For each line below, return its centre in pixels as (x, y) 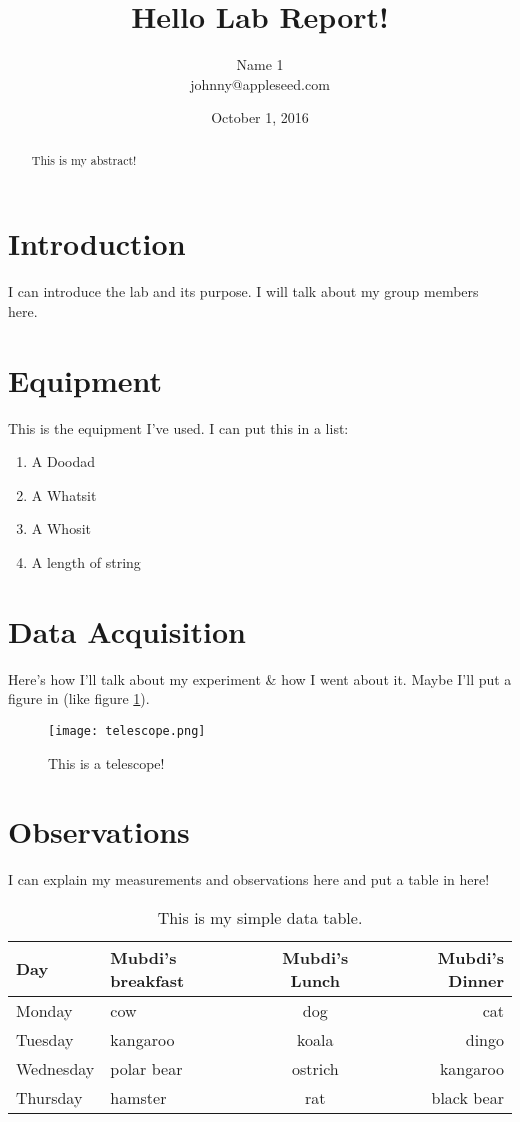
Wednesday (55, 1068)
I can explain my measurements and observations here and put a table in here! (249, 879)
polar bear (146, 1068)
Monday (44, 1010)
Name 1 (260, 64)
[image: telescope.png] (127, 730)
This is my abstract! (84, 159)
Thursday (49, 1097)
